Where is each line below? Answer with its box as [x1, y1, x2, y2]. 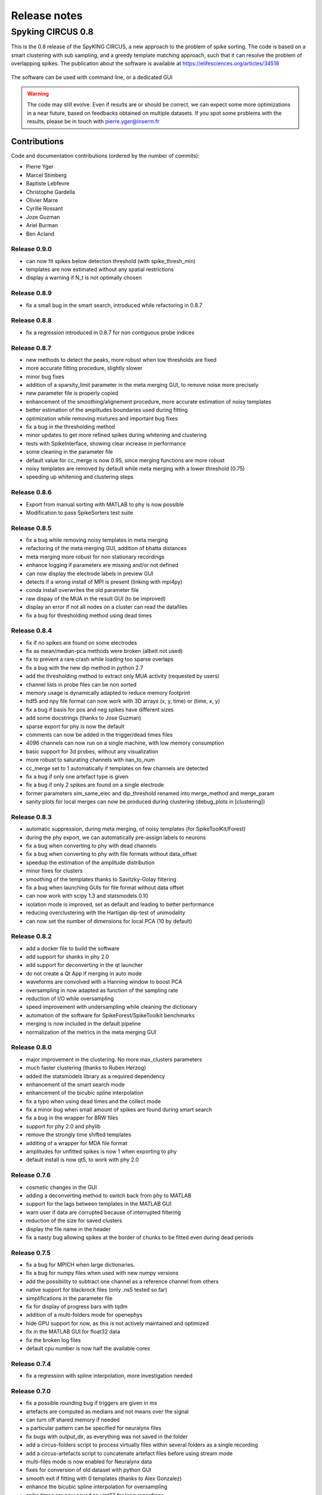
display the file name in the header [26, 1225, 112, 1232]
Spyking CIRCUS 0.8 [11, 26, 94, 37]
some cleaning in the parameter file [26, 448, 113, 456]
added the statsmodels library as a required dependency [26, 1072, 165, 1079]
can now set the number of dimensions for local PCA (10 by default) [26, 917, 193, 925]
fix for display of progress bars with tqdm [26, 1303, 128, 1310]
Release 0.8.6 [11, 488, 52, 496]
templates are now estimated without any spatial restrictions [26, 266, 174, 273]
